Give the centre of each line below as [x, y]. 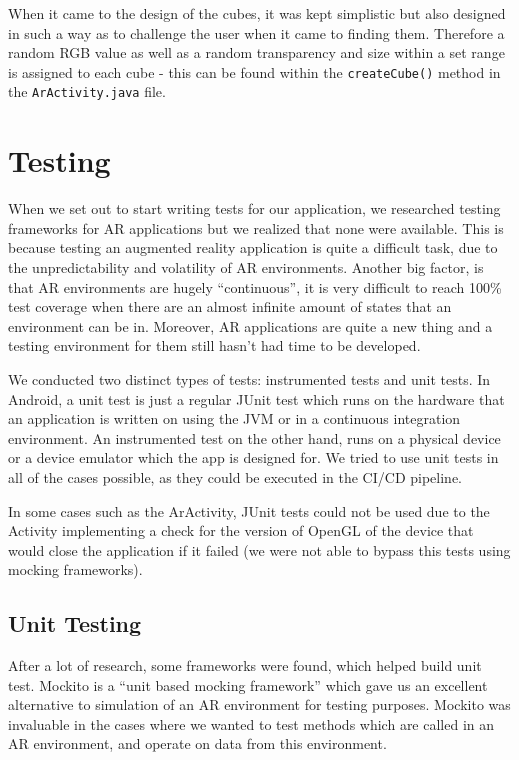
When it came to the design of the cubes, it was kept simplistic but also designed [257, 13]
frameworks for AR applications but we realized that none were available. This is [256, 227]
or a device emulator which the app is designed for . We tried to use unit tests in [253, 457]
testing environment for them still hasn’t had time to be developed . [214, 345]
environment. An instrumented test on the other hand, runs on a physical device [254, 437]
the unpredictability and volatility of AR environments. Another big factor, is [246, 267]
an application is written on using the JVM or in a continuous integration [234, 418]
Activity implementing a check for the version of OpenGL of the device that [241, 530]
